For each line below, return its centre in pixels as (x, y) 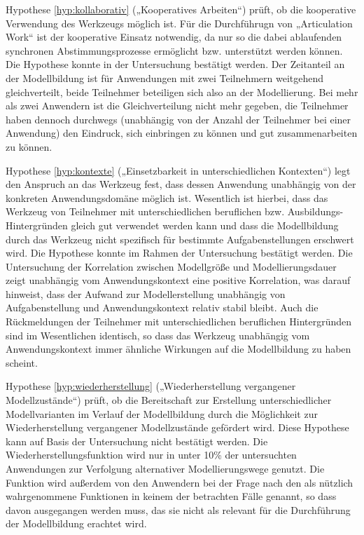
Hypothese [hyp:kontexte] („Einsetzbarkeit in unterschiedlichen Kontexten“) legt (178, 170)
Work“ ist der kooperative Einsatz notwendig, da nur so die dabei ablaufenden (174, 37)
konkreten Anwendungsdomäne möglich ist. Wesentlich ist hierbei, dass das (167, 197)
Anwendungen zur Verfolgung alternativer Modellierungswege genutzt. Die (165, 468)
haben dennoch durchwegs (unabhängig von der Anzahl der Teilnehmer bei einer (178, 119)
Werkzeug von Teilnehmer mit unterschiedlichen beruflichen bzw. (145, 211)
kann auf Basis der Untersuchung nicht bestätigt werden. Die (137, 441)
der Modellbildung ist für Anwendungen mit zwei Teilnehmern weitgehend (165, 77)
